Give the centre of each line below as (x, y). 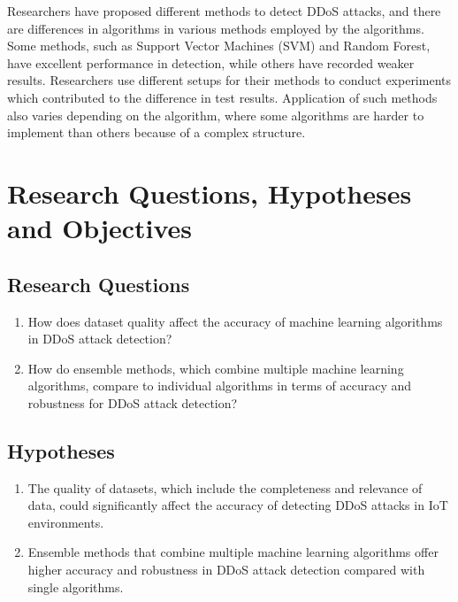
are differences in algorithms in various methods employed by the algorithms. (216, 28)
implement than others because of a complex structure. (156, 132)
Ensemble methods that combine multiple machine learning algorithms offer (233, 552)
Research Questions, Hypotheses (210, 193)
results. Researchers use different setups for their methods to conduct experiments (229, 80)
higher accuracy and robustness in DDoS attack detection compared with (226, 570)
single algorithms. (76, 587)
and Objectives (100, 228)
